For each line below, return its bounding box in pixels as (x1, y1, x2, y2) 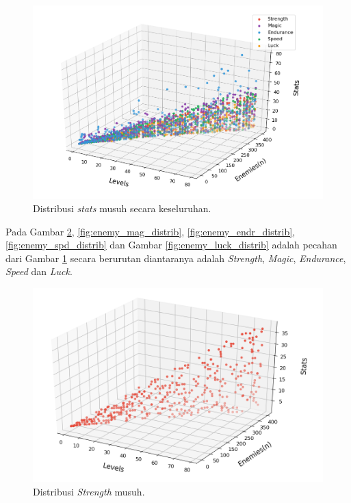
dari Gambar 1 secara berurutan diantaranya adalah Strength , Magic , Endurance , (5, 250, 346, 265)
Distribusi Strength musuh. (33, 484, 145, 498)
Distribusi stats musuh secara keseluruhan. (33, 201, 211, 216)
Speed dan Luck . (5, 264, 73, 279)
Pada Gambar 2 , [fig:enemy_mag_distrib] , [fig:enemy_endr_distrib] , (5, 224, 296, 238)
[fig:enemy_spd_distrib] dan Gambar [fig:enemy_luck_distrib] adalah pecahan (5, 237, 337, 252)
